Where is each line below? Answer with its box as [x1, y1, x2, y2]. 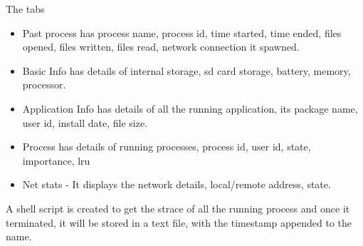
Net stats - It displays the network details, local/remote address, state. [22, 177, 331, 192]
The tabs [6, 1, 45, 16]
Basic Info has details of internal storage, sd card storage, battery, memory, [22, 63, 351, 78]
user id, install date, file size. [22, 115, 148, 130]
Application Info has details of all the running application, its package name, [22, 101, 358, 116]
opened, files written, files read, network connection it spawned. [22, 39, 300, 54]
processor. [22, 77, 66, 92]
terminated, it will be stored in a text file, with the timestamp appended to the [6, 215, 352, 230]
